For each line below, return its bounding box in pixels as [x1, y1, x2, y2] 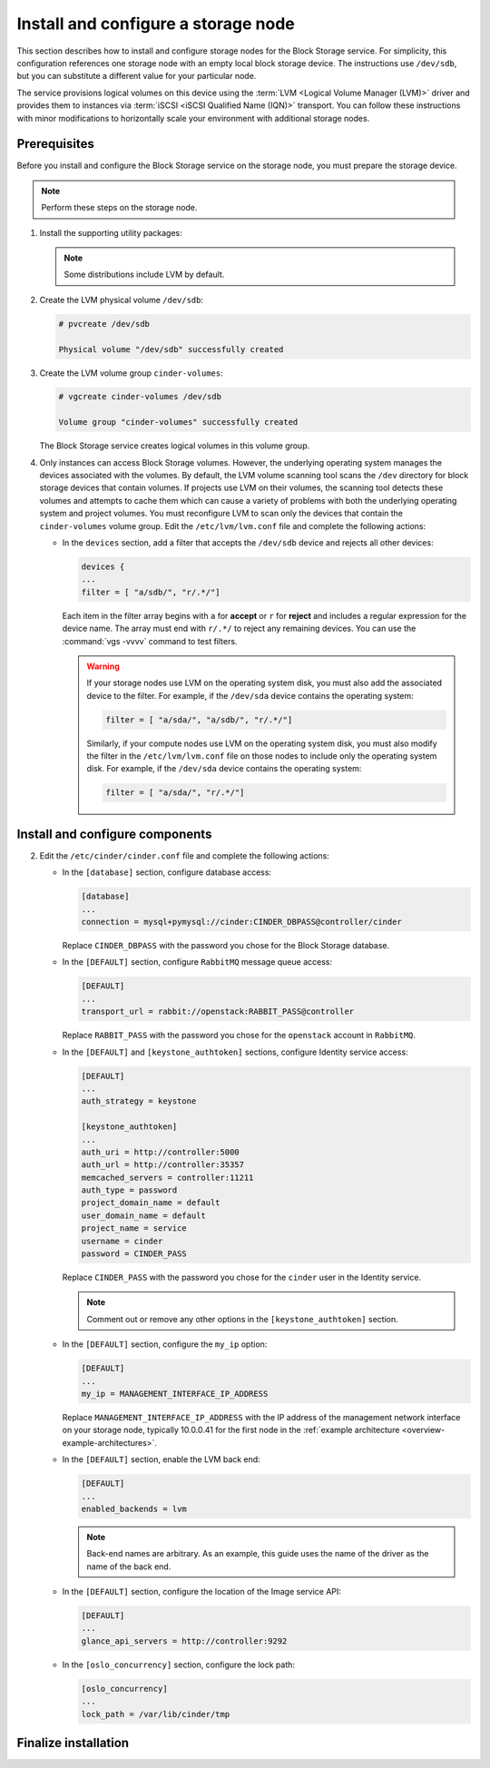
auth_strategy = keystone [81, 1096, 197, 1106]
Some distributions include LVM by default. [64, 269, 225, 280]
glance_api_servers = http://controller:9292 [81, 1635, 288, 1646]
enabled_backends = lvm [81, 1503, 188, 1514]
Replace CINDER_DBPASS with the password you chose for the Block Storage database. [62, 940, 390, 951]
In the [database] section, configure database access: [62, 867, 272, 878]
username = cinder [81, 1235, 163, 1246]
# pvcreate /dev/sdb [58, 319, 150, 329]
